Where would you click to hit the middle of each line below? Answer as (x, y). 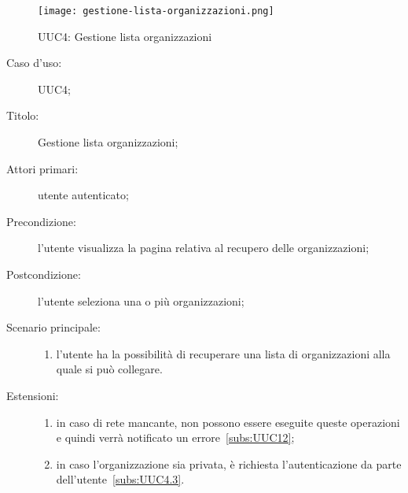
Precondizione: (41, 221)
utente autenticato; (83, 195)
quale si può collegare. (109, 369)
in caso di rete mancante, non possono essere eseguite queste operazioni (228, 422)
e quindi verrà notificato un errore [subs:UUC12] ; (175, 437)
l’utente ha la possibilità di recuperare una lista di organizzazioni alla (223, 353)
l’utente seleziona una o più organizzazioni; (141, 300)
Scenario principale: (53, 327)
